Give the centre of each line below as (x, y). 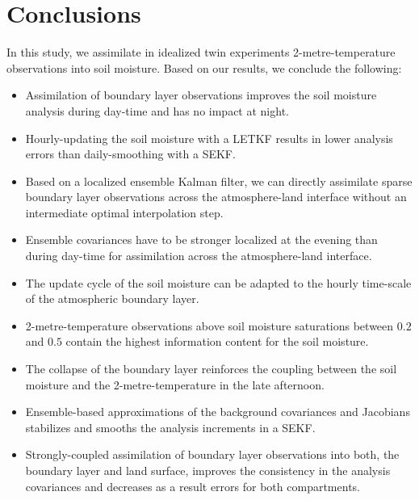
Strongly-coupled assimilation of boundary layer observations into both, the (212, 454)
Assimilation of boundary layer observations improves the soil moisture (201, 95)
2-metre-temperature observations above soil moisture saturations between (209, 325)
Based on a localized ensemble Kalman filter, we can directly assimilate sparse (219, 181)
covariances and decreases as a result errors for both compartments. (193, 486)
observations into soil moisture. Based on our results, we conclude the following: (204, 67)
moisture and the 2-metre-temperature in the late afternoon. (175, 384)
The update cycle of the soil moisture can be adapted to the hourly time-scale (218, 282)
